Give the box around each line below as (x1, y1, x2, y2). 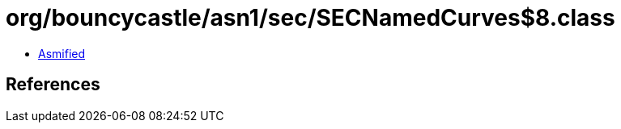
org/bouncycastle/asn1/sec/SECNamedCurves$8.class (6, 4, 615, 31)
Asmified (38, 46, 86, 60)
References (6, 74, 100, 95)
